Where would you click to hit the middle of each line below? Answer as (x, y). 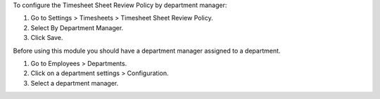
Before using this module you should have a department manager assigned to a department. (147, 51)
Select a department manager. (75, 83)
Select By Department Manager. (77, 27)
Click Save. (47, 38)
